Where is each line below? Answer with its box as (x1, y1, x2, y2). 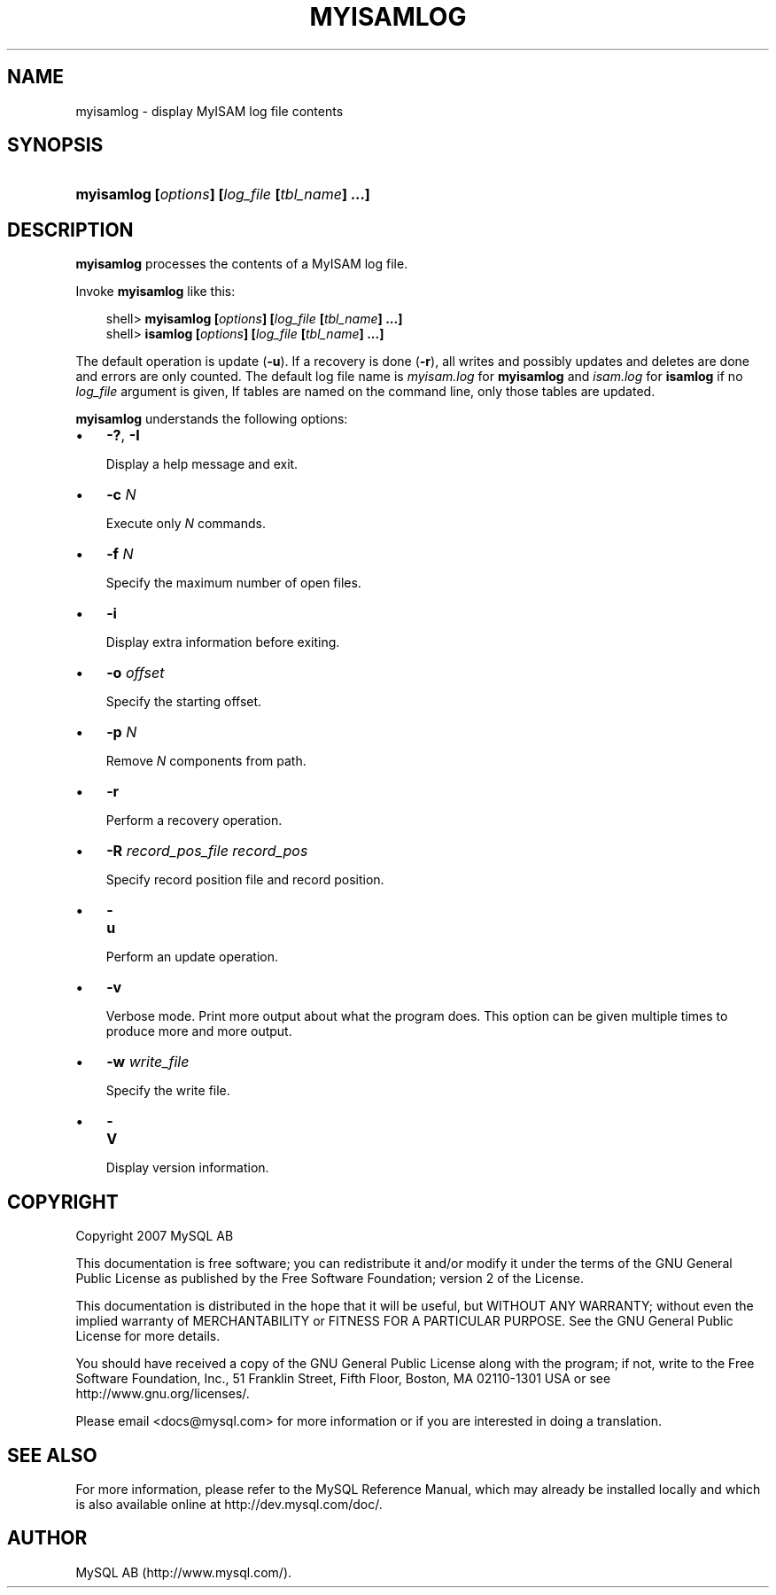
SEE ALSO (7, 1443, 97, 1467)
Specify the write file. (105, 1083, 230, 1099)
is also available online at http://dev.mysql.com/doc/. (75, 1496, 383, 1512)
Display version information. (105, 1160, 269, 1176)
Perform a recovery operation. (105, 813, 283, 829)
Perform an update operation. (105, 949, 278, 965)
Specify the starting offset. (105, 694, 262, 710)
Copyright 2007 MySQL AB (75, 1228, 234, 1244)
